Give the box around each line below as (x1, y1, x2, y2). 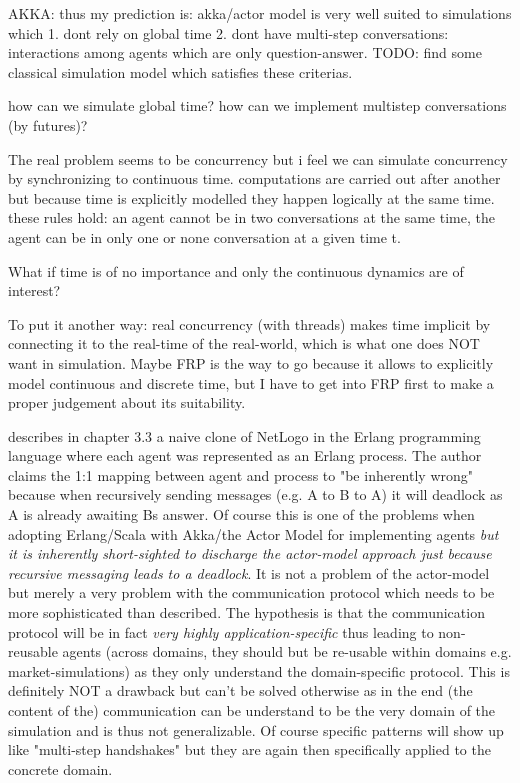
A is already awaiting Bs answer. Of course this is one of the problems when (8, 504, 475, 525)
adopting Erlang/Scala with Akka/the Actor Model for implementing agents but (8, 523, 499, 544)
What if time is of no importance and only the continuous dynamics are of (8, 260, 464, 281)
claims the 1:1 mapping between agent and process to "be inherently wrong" (8, 464, 474, 485)
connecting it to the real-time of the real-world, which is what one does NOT (8, 333, 480, 354)
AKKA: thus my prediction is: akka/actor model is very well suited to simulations (8, 3, 512, 23)
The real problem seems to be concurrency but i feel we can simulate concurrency (8, 148, 508, 169)
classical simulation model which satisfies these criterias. (8, 61, 353, 82)
